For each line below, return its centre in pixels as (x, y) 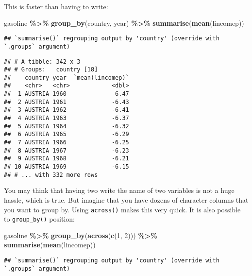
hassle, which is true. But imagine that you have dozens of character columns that (126, 199)
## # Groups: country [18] (51, 70)
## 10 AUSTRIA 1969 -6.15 (67, 167)
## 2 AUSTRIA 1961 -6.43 (67, 102)
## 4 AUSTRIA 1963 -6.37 (67, 118)
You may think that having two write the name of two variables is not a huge (119, 190)
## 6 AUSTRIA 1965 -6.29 (67, 134)
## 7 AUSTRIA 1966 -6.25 (67, 143)
